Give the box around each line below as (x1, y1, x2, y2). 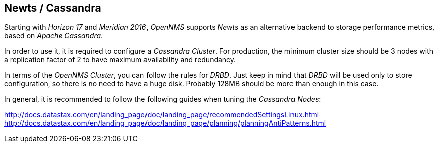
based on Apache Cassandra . (4, 31, 103, 40)
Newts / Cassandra (4, 2, 101, 14)
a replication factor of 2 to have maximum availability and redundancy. (4, 55, 236, 64)
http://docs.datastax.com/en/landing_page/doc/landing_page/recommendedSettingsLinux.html (4, 110, 319, 119)
